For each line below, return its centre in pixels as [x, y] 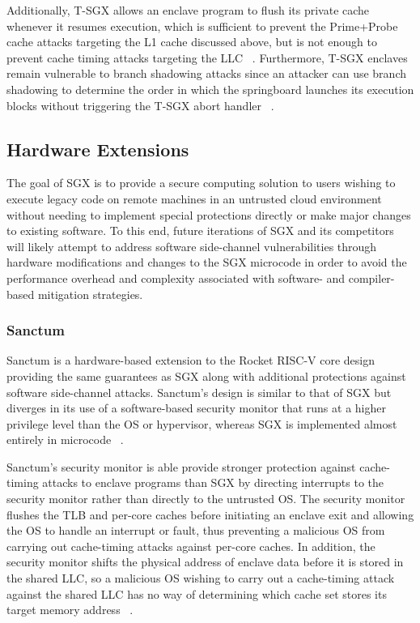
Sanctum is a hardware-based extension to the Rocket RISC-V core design [191, 360]
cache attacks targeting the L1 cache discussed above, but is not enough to [192, 42]
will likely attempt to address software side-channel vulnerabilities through [192, 246]
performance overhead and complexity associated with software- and [176, 277]
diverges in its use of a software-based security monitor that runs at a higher [196, 408]
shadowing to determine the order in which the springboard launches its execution [210, 89]
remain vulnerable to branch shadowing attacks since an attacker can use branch [206, 73]
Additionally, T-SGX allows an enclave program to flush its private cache [188, 10]
